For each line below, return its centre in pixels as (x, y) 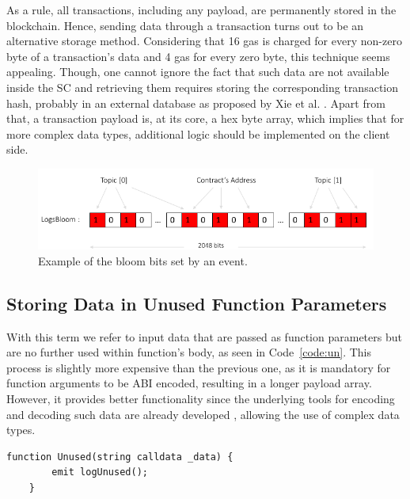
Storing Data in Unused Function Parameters (197, 303)
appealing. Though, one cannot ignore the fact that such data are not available (198, 72)
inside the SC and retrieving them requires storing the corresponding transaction (203, 87)
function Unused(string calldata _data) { (120, 457)
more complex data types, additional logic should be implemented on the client (198, 133)
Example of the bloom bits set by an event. (143, 260)
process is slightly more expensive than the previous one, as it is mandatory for (199, 367)
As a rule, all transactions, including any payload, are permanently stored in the (201, 10)
